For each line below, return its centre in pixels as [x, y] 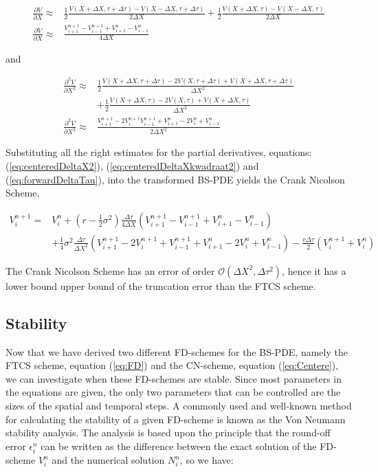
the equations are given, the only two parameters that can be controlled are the [173, 392]
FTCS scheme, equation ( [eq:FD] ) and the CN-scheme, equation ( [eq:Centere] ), [172, 365]
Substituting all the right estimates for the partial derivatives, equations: [159, 152]
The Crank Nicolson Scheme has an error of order [110, 270]
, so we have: [207, 460]
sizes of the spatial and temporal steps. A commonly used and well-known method [179, 406]
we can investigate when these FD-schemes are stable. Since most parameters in [174, 378]
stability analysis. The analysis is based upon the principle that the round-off [168, 432]
